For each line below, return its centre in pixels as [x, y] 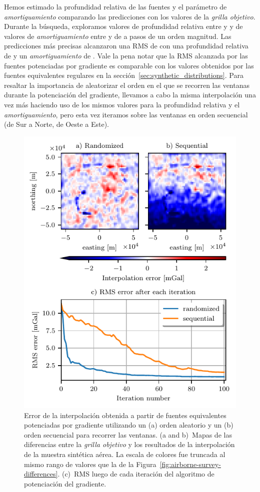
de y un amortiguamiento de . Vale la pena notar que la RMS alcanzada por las [126, 55]
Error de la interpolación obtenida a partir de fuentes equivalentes [125, 415]
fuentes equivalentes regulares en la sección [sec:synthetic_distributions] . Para [124, 75]
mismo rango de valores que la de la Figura [90, 464]
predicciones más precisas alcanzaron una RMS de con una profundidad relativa [126, 46]
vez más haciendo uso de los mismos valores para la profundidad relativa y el [122, 104]
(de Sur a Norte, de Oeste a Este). [57, 124]
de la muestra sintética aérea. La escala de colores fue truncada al [125, 454]
